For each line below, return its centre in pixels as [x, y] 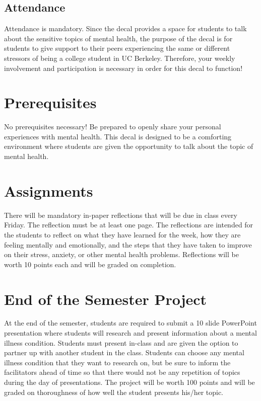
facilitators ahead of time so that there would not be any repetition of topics [122, 372]
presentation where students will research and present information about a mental [130, 333]
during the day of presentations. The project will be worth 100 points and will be [129, 382]
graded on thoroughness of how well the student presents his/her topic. [114, 392]
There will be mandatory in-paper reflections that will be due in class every [121, 215]
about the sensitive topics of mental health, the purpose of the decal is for [118, 38]
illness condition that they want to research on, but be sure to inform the [117, 362]
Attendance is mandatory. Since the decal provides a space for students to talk [125, 28]
